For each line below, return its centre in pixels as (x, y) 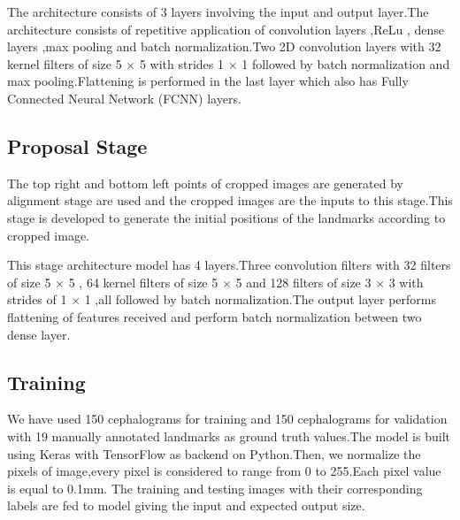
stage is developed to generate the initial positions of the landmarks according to (226, 217)
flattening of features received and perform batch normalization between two (215, 316)
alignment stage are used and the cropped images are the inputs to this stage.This (230, 200)
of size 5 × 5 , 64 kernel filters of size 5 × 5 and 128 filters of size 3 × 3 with (215, 282)
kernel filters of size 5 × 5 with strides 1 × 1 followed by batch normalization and (229, 63)
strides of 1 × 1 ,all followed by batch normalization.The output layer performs (222, 299)
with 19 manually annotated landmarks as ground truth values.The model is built (229, 436)
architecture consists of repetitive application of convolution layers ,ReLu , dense (226, 29)
